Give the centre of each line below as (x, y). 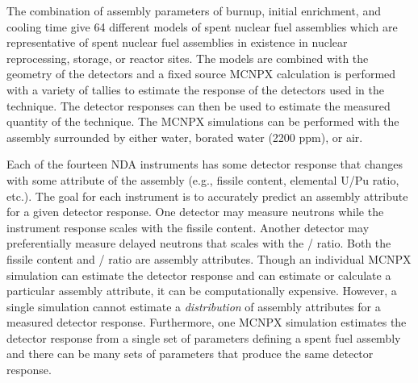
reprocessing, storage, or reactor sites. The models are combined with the (188, 58)
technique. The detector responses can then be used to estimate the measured (199, 105)
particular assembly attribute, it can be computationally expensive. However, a (202, 291)
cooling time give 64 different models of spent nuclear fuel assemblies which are (202, 26)
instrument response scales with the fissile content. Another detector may (188, 227)
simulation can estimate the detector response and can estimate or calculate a (199, 275)
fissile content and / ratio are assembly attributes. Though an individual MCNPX (209, 258)
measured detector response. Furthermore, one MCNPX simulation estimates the (207, 322)
